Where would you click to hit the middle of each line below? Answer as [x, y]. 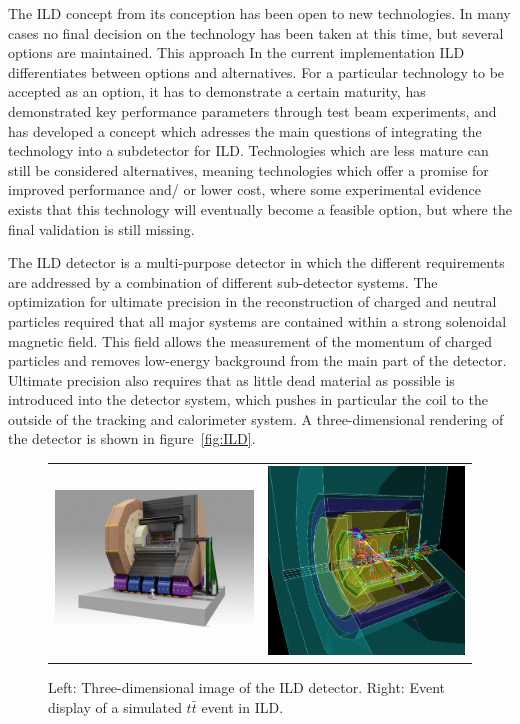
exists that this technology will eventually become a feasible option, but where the [260, 208]
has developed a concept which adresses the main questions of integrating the [245, 130]
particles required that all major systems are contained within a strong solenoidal [257, 320]
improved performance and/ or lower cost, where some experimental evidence [244, 189]
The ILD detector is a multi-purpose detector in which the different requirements [256, 262]
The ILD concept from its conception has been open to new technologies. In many [259, 13]
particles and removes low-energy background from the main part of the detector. [257, 360]
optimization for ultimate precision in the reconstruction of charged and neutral [252, 301]
